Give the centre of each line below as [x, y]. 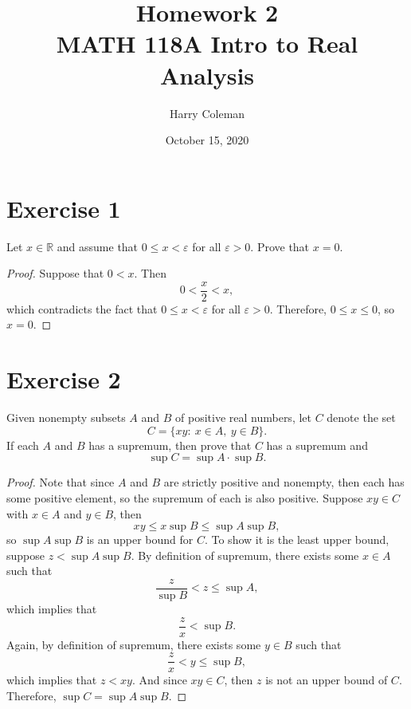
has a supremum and [317, 445]
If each [23, 445]
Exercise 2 [64, 379]
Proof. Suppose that [55, 273]
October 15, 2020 [207, 140]
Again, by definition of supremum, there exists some [134, 644]
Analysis [207, 75]
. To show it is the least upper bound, [297, 540]
